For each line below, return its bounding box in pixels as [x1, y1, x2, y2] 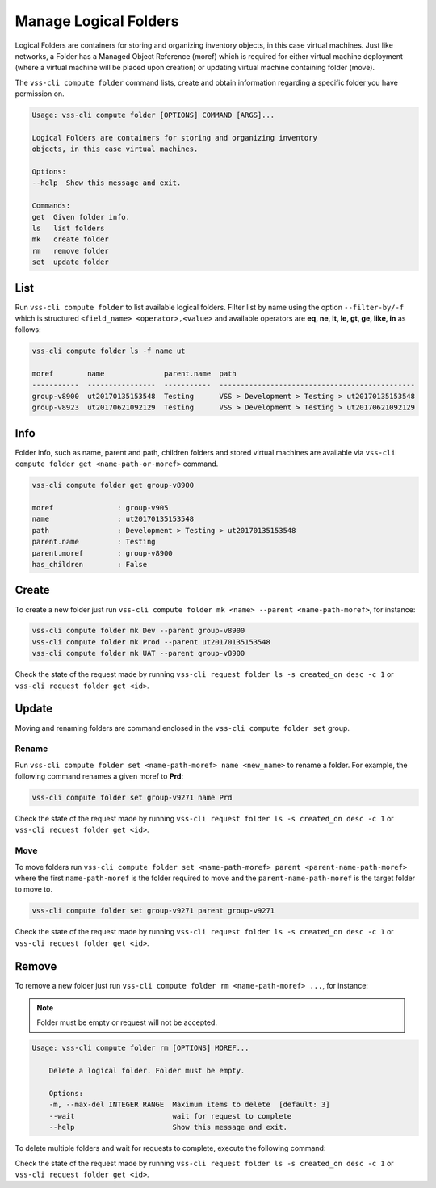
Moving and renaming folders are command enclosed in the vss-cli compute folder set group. [15, 723, 350, 733]
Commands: [31, 201, 71, 210]
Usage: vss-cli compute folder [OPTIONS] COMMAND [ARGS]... [31, 111, 275, 120]
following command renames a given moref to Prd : [15, 771, 184, 781]
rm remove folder [31, 246, 109, 255]
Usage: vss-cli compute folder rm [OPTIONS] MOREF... [31, 1043, 249, 1053]
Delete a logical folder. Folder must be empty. [48, 1066, 245, 1076]
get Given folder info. [31, 212, 131, 221]
